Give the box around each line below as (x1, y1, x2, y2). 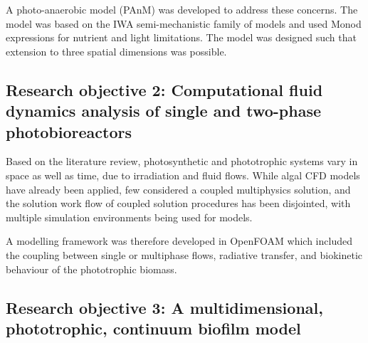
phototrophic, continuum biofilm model (6, 317, 301, 339)
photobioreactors (6, 120, 132, 142)
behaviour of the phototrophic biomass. (6, 261, 177, 276)
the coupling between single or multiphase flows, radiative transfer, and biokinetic (6, 247, 362, 262)
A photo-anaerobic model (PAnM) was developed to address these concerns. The (6, 2, 358, 16)
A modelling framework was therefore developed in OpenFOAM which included (6, 233, 352, 248)
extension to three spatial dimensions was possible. (6, 43, 227, 58)
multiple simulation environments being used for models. (6, 209, 253, 224)
